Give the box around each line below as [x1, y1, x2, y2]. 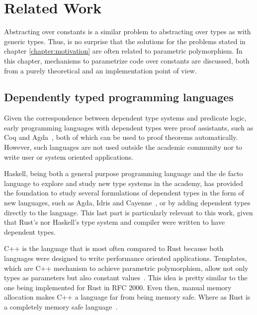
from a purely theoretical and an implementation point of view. [4, 65, 197, 75]
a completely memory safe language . [4, 301, 118, 312]
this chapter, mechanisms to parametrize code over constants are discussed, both [4, 55, 250, 65]
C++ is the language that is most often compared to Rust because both [4, 243, 224, 253]
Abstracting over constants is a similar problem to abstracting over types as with [4, 26, 251, 37]
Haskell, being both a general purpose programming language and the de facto [4, 168, 243, 179]
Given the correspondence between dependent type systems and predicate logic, [4, 113, 247, 123]
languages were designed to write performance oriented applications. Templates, [4, 253, 247, 263]
